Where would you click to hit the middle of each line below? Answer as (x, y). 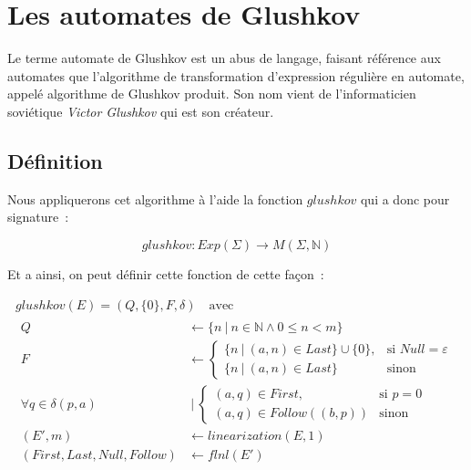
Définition (55, 160)
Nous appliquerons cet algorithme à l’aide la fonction (155, 198)
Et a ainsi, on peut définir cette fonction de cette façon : (166, 273)
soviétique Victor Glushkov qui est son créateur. (141, 111)
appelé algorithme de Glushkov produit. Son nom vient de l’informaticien (212, 94)
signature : (38, 217)
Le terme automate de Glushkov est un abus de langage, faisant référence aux (224, 58)
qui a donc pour (405, 198)
